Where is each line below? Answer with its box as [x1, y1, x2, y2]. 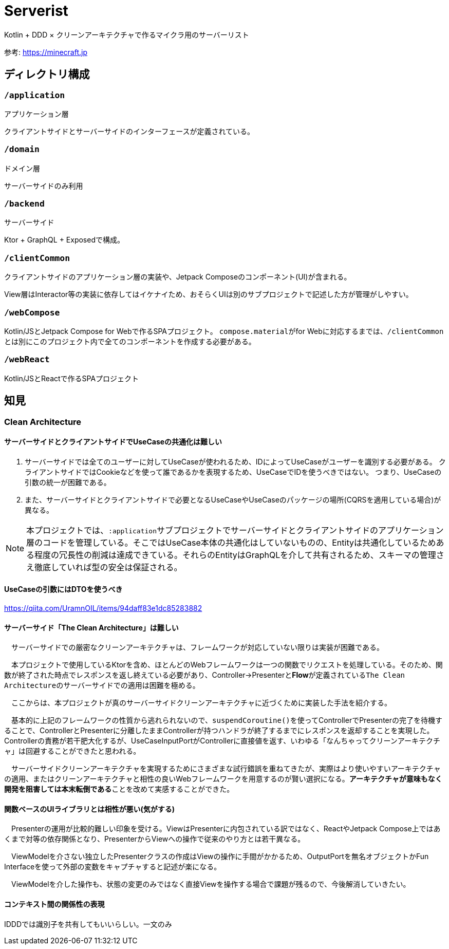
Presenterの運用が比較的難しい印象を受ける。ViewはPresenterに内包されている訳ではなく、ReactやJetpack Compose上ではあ [11, 824, 441, 833]
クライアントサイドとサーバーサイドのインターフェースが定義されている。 [4, 126, 255, 136]
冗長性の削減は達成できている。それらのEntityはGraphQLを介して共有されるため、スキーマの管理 [59, 549, 436, 560]
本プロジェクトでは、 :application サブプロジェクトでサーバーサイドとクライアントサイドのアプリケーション [26, 525, 444, 535]
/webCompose [4, 307, 60, 318]
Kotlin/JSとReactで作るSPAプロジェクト [4, 374, 139, 383]
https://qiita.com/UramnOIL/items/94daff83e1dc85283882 [4, 604, 202, 612]
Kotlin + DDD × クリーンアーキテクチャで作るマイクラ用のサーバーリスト [4, 30, 249, 39]
